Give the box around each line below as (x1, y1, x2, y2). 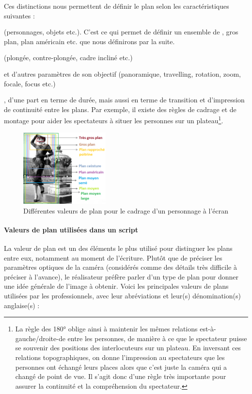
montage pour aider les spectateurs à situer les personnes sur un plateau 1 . (4, 114, 223, 125)
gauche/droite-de (15, 333, 65, 343)
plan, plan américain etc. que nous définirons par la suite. (4, 36, 175, 46)
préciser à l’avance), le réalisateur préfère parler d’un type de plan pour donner (4, 271, 238, 281)
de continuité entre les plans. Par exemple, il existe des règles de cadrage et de (4, 104, 236, 114)
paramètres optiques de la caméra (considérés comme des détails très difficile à (4, 262, 237, 272)
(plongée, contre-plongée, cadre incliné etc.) (4, 52, 133, 63)
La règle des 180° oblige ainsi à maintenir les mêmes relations (15, 324, 198, 334)
